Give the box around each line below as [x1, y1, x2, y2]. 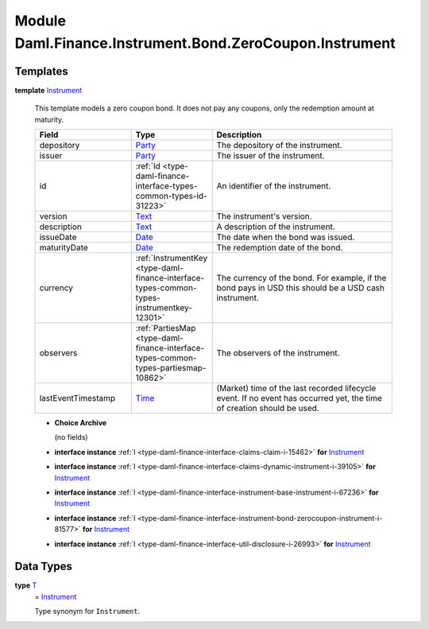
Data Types [14, 560, 73, 573]
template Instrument [14, 85, 83, 95]
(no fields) [54, 433, 88, 442]
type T [14, 580, 37, 590]
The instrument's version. [216, 211, 313, 222]
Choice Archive [54, 418, 107, 428]
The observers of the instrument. [216, 348, 340, 359]
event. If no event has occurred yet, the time [216, 393, 383, 404]
